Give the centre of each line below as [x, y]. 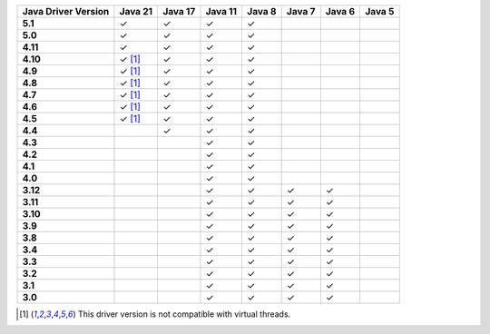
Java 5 [380, 11]
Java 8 [261, 11]
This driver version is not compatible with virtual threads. [184, 314]
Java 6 [340, 11]
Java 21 [136, 11]
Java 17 [179, 11]
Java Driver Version [66, 11]
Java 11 [221, 11]
